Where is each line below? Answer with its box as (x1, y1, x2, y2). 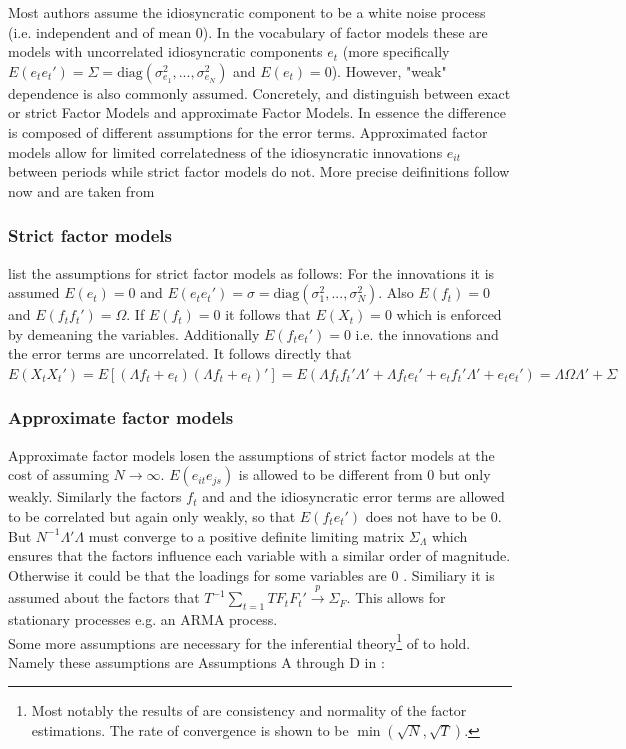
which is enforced (396, 304, 502, 325)
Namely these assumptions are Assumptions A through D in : (8, 651, 385, 672)
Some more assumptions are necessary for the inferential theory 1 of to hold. (8, 629, 471, 653)
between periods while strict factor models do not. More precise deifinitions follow (8, 161, 510, 182)
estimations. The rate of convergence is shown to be (31, 719, 349, 740)
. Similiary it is (403, 564, 495, 585)
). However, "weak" (331, 60, 447, 81)
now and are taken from (8, 180, 155, 201)
